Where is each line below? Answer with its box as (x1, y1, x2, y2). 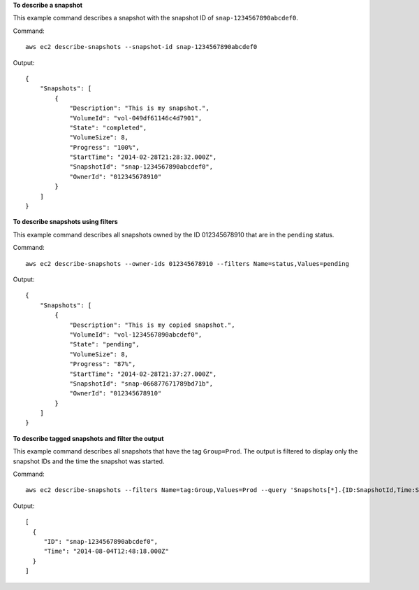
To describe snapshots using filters (13, 218, 118, 226)
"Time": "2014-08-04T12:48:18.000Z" (43, 547, 169, 556)
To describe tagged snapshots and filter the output (13, 434, 164, 442)
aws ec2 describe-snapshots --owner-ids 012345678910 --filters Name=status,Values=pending (25, 260, 349, 267)
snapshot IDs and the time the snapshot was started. (13, 457, 165, 465)
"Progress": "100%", (69, 143, 140, 151)
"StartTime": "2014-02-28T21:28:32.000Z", (69, 153, 217, 161)
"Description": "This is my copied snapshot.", (69, 321, 235, 329)
